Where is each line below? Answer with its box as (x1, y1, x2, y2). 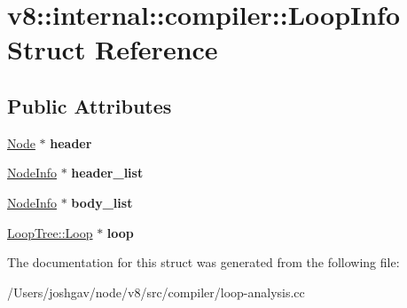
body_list (71, 193, 133, 211)
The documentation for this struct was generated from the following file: (7, 253, 400, 272)
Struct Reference (7, 31, 218, 67)
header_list (71, 163, 144, 182)
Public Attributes (7, 91, 172, 119)
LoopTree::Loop (7, 223, 93, 241)
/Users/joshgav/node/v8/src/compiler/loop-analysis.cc (7, 282, 305, 301)
